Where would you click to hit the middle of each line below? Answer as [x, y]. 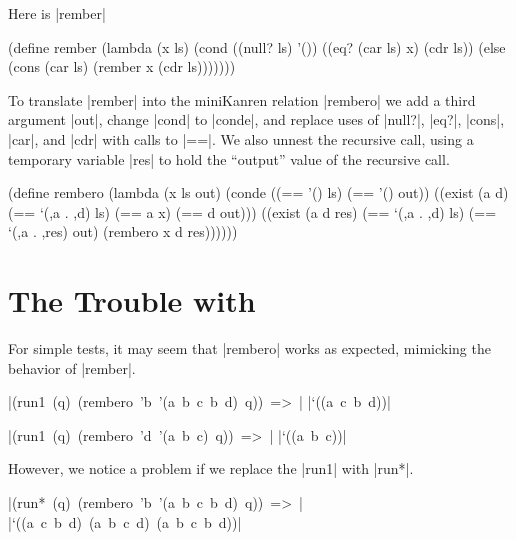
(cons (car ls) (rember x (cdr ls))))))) [122, 66]
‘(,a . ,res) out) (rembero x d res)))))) [123, 231]
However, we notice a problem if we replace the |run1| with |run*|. [211, 468]
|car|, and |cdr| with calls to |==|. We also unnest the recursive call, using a [241, 138]
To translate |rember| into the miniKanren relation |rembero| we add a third [242, 99]
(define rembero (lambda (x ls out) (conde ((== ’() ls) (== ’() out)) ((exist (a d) [258, 192]
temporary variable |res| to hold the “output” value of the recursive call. [229, 158]
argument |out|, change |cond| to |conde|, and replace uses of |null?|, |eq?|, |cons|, [256, 119]
